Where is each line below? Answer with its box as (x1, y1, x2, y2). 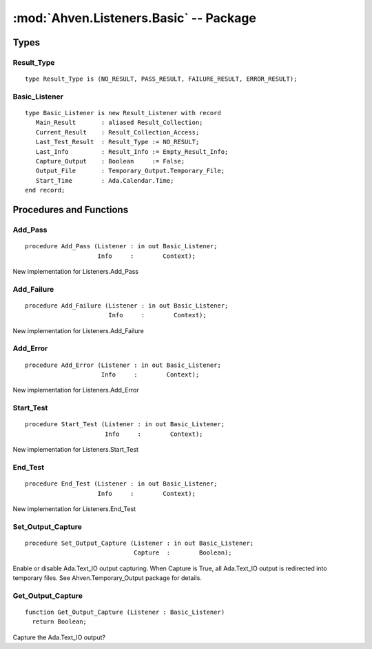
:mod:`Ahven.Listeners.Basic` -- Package (12, 10, 256, 26)
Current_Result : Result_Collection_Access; (35, 128, 200, 136)
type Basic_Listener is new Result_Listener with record (25, 109, 222, 117)
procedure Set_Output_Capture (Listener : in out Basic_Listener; (25, 539, 254, 547)
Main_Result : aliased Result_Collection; (35, 119, 203, 127)
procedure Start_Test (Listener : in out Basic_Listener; (25, 421, 225, 428)
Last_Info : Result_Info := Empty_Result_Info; (35, 148, 229, 155)
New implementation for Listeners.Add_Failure (12, 326, 144, 335)
